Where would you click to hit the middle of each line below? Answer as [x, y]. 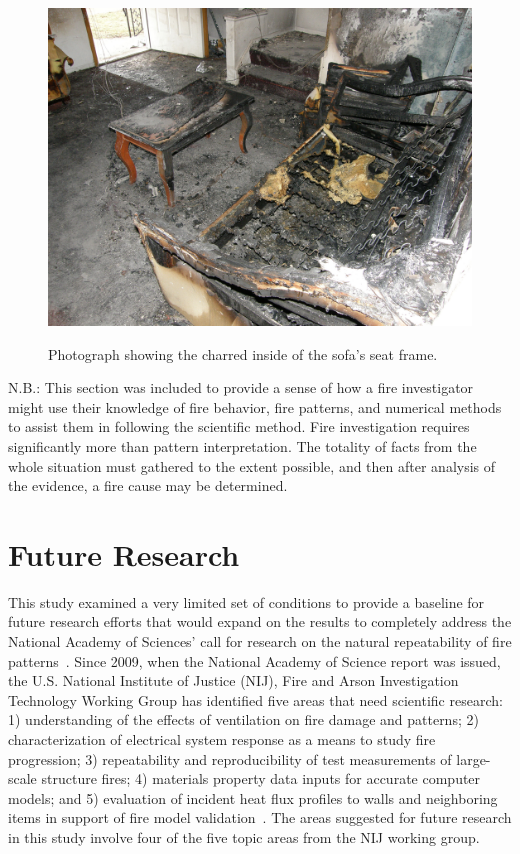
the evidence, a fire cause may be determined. [148, 485]
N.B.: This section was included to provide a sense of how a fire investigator [241, 387]
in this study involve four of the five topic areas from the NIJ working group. [244, 837]
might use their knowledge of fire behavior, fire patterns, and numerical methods [255, 406]
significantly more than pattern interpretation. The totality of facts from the [242, 445]
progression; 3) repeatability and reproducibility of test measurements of [230, 758]
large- [473, 758]
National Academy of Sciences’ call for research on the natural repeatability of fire [260, 641]
